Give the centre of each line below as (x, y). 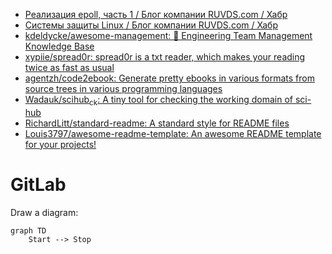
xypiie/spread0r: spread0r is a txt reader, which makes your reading (165, 57)
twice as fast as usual (69, 67)
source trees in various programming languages (123, 88)
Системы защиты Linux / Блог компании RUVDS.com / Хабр (151, 25)
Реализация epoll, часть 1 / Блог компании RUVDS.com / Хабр (156, 14)
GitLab (38, 184)
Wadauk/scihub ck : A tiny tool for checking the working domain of (158, 101)
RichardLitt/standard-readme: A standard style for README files (157, 123)
